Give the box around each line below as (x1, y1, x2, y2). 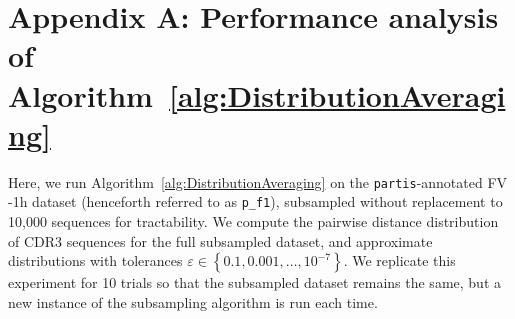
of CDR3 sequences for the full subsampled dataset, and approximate (8, 230, 433, 251)
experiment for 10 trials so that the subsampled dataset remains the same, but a (8, 272, 501, 293)
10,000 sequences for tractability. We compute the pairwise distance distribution (8, 211, 499, 231)
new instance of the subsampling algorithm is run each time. (8, 291, 378, 312)
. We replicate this (343, 250, 456, 271)
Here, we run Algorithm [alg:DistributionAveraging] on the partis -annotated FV (8, 171, 508, 192)
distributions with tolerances (8, 250, 183, 271)
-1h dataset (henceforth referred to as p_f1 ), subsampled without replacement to (8, 191, 503, 212)
